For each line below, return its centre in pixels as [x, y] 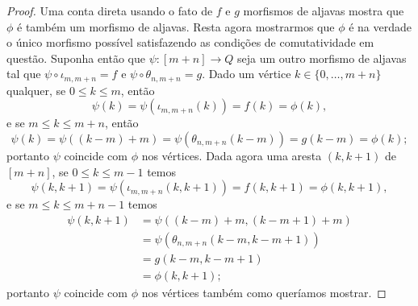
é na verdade [380, 26]
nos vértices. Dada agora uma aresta [232, 156]
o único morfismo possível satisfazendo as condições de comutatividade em [190, 42]
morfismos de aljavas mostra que [324, 10]
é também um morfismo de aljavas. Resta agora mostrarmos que [176, 26]
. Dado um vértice [247, 74]
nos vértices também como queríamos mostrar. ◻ [264, 292]
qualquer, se [36, 90]
